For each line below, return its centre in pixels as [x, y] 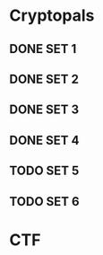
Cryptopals [52, 16]
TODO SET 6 [44, 202]
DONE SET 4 [44, 140]
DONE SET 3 [44, 110]
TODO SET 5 [44, 171]
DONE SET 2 [44, 79]
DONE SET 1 [43, 49]
